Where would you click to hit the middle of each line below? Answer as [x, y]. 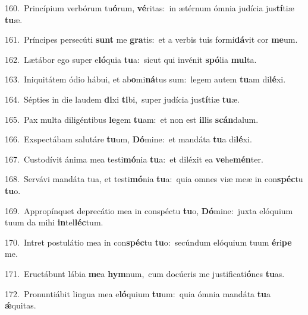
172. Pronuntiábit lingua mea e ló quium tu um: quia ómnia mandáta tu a [138, 293]
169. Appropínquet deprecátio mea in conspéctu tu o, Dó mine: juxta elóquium [149, 210]
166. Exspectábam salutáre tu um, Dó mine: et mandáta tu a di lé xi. [128, 139]
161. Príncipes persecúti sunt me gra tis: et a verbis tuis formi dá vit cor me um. [151, 39]
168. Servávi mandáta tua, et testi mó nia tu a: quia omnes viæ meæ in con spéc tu [154, 179]
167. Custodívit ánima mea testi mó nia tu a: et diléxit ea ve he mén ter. [134, 159]
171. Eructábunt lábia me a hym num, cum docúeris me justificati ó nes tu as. [145, 273]
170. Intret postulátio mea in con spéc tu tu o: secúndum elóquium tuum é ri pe [148, 242]
